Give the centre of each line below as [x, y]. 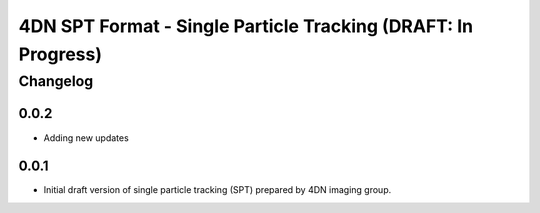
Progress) [60, 54]
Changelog [56, 81]
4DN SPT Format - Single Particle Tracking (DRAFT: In [246, 26]
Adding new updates [86, 137]
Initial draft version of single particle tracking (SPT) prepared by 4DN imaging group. [217, 190]
